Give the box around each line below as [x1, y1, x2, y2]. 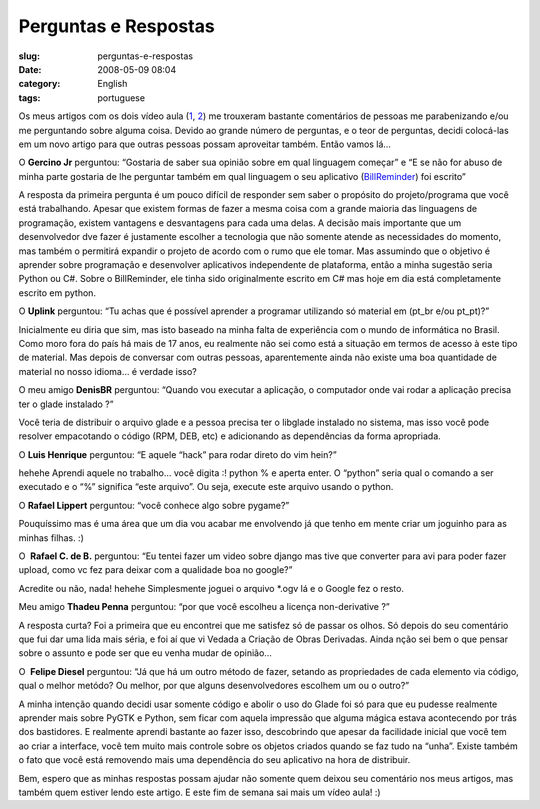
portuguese [97, 91, 145, 104]
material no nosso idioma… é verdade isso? [18, 365, 197, 377]
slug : [18, 50, 40, 62]
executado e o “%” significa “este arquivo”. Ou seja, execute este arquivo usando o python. [18, 481, 394, 493]
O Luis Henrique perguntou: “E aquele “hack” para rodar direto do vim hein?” [18, 448, 337, 460]
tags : [18, 91, 41, 104]
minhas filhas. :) [18, 531, 84, 544]
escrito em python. [18, 286, 97, 299]
